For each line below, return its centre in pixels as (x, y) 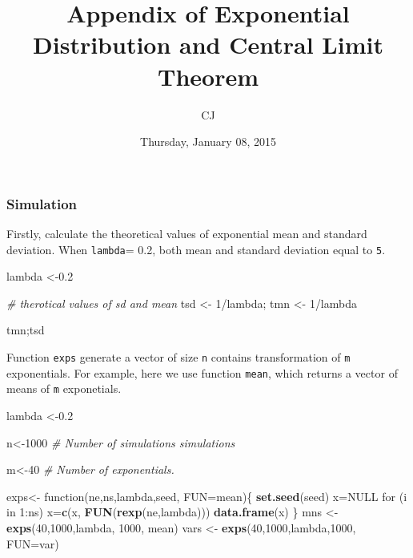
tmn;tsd (26, 330)
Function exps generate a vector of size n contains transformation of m (178, 357)
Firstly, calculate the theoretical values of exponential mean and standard (187, 233)
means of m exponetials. (64, 388)
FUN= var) (33, 543)
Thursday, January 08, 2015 (208, 142)
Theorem (208, 76)
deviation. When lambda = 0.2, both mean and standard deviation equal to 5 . (196, 249)
